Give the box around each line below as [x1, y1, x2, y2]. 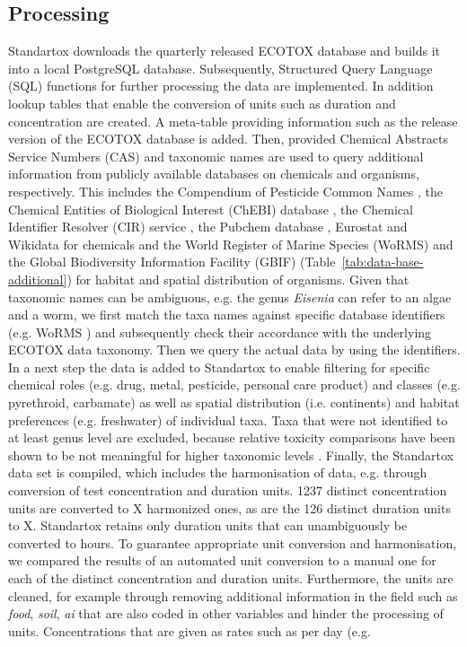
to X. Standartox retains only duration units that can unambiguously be [8, 516, 408, 535]
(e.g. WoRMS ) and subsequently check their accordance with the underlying [8, 322, 432, 341]
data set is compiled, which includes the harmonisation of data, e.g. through [8, 463, 427, 482]
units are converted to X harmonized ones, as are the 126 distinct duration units [8, 498, 451, 517]
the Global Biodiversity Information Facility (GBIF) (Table [8, 252, 336, 271]
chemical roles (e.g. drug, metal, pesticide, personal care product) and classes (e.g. [8, 375, 461, 394]
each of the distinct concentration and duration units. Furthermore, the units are [8, 569, 454, 588]
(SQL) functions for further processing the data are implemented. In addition [8, 76, 434, 95]
